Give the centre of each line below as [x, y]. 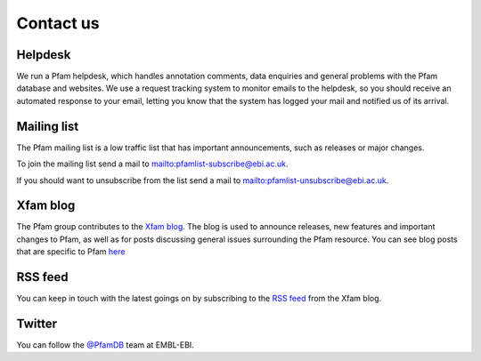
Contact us [58, 23]
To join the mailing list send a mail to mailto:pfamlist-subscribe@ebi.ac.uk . [152, 164]
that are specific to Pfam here [71, 252]
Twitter [37, 323]
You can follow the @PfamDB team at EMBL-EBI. [106, 345]
